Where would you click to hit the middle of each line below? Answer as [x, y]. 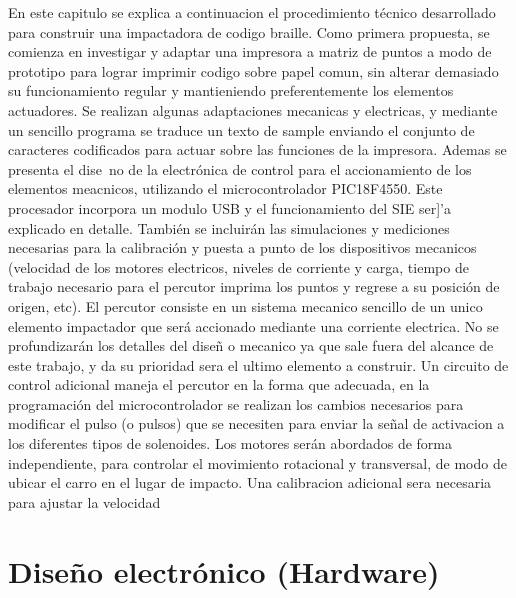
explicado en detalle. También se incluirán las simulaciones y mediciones [229, 227]
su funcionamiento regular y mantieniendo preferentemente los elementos [231, 90]
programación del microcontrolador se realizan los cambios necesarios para [236, 403]
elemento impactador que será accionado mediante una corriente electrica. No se [253, 325]
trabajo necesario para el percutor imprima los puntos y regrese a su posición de [254, 286]
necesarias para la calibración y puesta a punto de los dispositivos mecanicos [242, 247]
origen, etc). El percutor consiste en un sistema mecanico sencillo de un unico [245, 305]
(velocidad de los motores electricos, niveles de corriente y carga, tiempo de [238, 266]
